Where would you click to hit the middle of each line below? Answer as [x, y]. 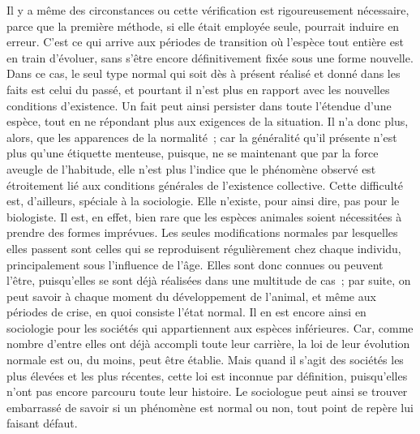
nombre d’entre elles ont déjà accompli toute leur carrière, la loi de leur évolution [208, 344]
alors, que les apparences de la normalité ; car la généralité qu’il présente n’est [202, 137]
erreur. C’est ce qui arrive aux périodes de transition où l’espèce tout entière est [205, 42]
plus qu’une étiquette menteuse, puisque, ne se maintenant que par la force [193, 153]
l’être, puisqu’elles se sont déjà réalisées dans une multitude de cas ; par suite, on [209, 280]
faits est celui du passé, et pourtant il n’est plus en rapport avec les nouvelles [198, 89]
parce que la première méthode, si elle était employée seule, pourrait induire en [203, 26]
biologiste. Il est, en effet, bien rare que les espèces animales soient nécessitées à [204, 216]
